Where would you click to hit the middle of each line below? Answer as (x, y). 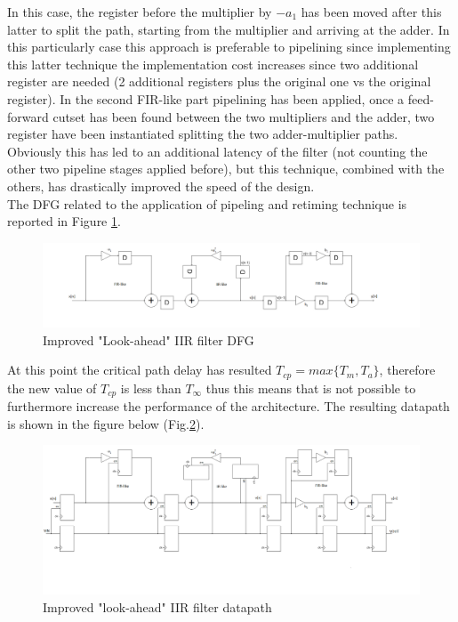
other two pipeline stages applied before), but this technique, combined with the (226, 169)
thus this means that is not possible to (311, 388)
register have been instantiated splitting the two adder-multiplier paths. (203, 134)
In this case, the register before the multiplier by (140, 12)
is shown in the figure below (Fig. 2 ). (106, 423)
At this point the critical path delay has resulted (140, 370)
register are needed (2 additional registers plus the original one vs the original (219, 81)
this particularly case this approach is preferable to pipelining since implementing (229, 47)
